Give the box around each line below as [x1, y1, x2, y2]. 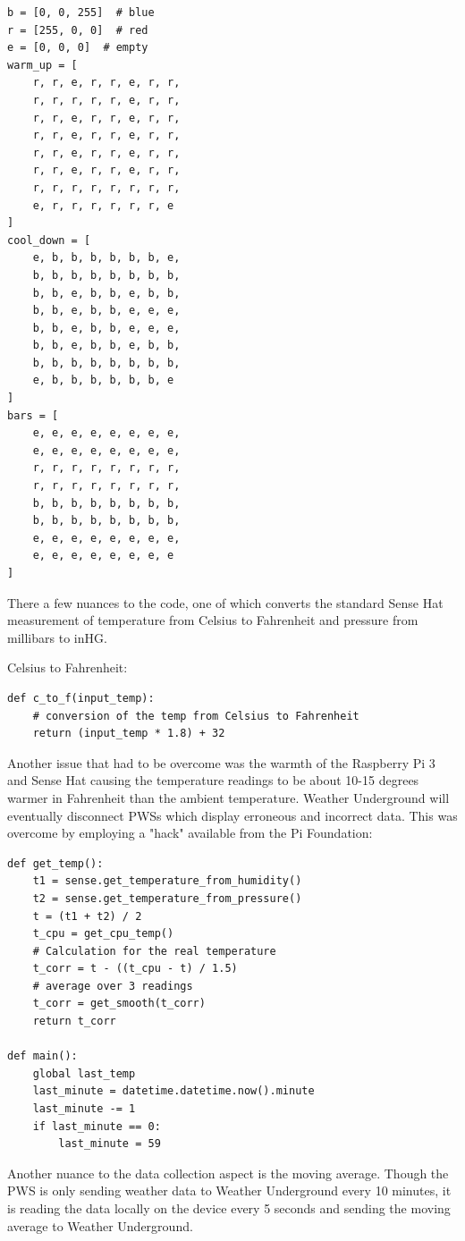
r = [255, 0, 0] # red [7, 23, 148, 37]
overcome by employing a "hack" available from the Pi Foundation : [7, 823, 373, 842]
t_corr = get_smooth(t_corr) [32, 997, 206, 1010]
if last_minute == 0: [32, 1119, 161, 1133]
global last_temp [32, 1067, 136, 1080]
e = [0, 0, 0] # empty [7, 41, 148, 55]
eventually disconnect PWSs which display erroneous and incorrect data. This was [7, 806, 458, 824]
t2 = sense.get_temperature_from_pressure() [32, 891, 302, 905]
